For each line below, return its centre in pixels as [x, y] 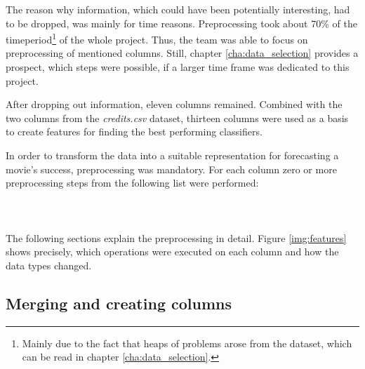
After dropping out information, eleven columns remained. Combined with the [174, 104]
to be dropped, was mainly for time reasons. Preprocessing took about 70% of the [181, 23]
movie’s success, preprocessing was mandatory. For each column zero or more [171, 169]
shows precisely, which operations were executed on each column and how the [172, 251]
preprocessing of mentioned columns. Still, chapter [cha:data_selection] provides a [182, 53]
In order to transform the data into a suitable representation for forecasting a [172, 155]
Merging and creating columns [119, 303]
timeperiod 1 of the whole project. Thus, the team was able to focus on [157, 38]
